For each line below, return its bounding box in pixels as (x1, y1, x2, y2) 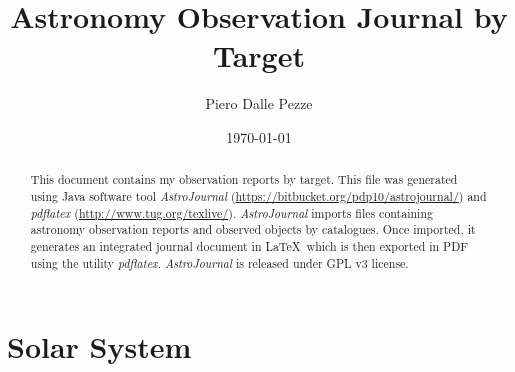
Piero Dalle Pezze (205, 93, 313, 114)
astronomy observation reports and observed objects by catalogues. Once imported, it (30, 221, 476, 238)
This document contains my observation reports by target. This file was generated (30, 171, 458, 188)
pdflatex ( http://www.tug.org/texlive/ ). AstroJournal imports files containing (30, 204, 433, 221)
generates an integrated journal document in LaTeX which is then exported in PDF (30, 237, 469, 254)
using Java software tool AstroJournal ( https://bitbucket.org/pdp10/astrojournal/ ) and (30, 187, 487, 204)
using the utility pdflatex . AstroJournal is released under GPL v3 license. (30, 254, 409, 271)
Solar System (7, 326, 192, 367)
